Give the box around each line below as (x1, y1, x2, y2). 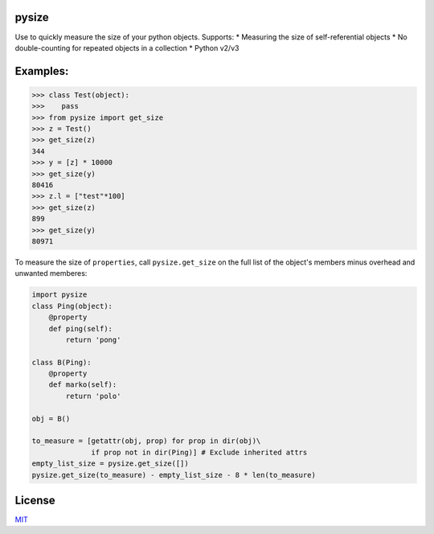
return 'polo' (65, 391, 121, 400)
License (14, 494, 55, 507)
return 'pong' (65, 335, 121, 344)
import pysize (31, 290, 88, 299)
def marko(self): (48, 380, 117, 389)
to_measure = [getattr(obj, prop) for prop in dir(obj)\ (31, 437, 261, 446)
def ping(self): (48, 324, 113, 333)
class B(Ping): (31, 358, 92, 367)
